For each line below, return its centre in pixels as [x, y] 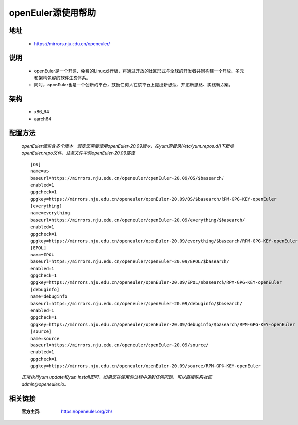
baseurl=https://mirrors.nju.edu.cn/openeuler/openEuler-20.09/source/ [119, 345]
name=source [45, 338]
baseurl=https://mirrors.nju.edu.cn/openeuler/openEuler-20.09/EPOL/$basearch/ [130, 262]
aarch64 [43, 119]
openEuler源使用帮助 [53, 13]
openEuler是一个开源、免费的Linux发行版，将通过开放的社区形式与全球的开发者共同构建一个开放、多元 [139, 71]
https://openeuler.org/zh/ [87, 411]
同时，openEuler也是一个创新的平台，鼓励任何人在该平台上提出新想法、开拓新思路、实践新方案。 [134, 85]
